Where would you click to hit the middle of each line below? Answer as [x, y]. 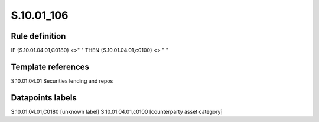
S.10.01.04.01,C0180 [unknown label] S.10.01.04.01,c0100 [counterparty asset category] [117, 111]
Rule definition [38, 36]
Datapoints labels [44, 98]
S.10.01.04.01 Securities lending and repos [62, 81]
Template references [50, 67]
